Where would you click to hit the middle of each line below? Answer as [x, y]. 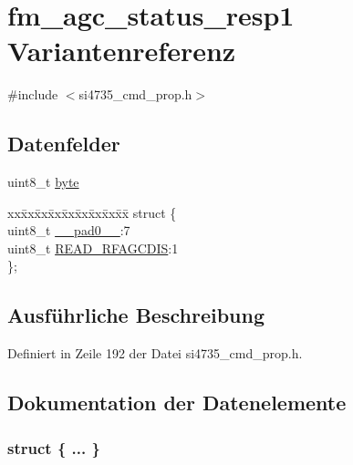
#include [33, 94]
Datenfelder [64, 144]
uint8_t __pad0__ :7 [69, 230]
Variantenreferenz [122, 51]
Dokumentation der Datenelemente [177, 403]
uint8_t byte [43, 182]
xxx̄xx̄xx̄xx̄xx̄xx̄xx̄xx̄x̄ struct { [92, 212]
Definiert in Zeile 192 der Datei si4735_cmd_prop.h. [155, 353]
